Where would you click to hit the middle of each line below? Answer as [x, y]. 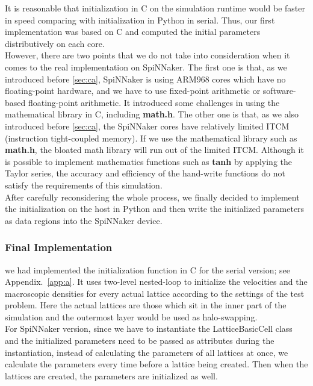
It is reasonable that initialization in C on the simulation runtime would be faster [155, 8]
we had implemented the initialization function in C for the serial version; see [148, 269]
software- [279, 91]
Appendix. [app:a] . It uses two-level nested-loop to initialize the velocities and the [156, 282]
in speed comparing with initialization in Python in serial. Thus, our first [140, 20]
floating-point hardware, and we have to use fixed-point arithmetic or [133, 91]
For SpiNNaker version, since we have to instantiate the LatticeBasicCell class [149, 328]
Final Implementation [59, 247]
